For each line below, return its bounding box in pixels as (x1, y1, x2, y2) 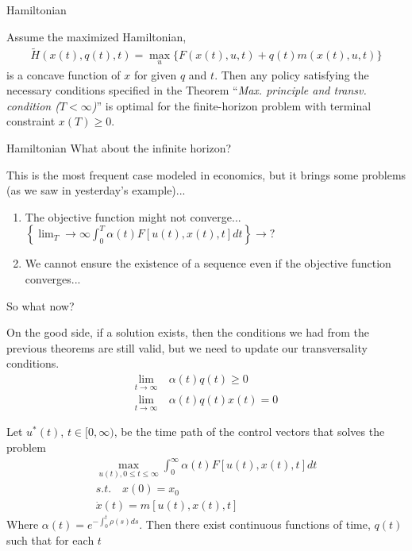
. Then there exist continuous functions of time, (139, 516, 371, 533)
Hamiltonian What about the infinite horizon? (6, 140, 232, 156)
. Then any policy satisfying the (214, 66, 369, 83)
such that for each (6, 532, 94, 549)
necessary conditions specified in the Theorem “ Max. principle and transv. (6, 82, 367, 98)
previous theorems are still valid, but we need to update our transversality (6, 339, 368, 356)
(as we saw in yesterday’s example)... (6, 182, 186, 198)
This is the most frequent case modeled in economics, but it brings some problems (6, 166, 406, 183)
